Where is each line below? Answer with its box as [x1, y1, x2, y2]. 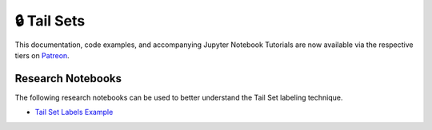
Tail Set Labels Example [34, 108, 114, 117]
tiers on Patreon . [14, 50, 70, 60]
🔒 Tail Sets [14, 12, 86, 30]
